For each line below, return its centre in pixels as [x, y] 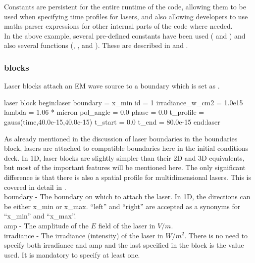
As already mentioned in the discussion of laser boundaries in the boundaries [121, 138]
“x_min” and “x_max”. [40, 216]
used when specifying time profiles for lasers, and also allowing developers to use [126, 16]
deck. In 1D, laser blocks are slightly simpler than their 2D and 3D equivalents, [124, 157]
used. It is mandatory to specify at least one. [72, 254]
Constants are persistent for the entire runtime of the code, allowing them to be [125, 6]
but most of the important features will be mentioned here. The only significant [125, 167]
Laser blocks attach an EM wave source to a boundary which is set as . [112, 86]
